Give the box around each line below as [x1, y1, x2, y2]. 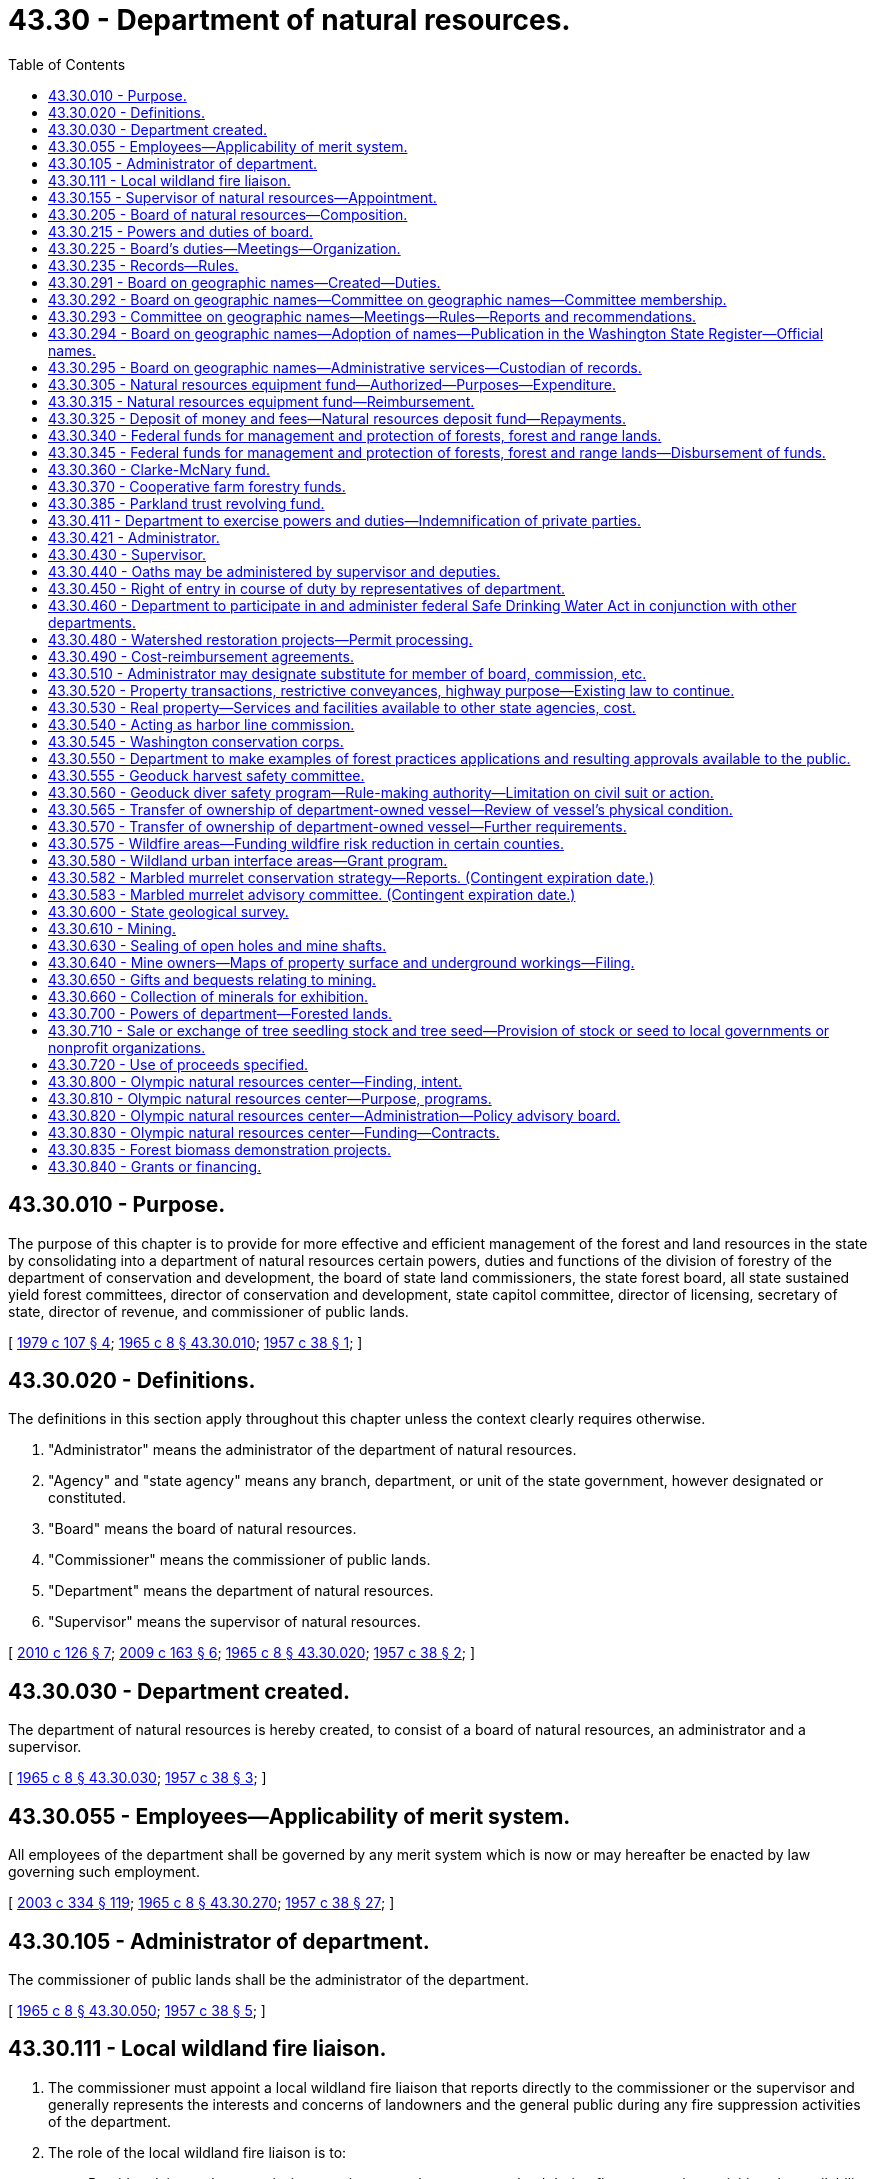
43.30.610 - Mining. [48, 919, 176, 937]
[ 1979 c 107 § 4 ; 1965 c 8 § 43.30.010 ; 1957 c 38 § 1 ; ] [8, 1333, 363, 1351]
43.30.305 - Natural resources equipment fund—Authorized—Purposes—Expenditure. [48, 375, 616, 393]
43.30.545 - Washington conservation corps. [48, 732, 344, 750]
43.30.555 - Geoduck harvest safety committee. [48, 766, 365, 784]
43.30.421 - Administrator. [48, 528, 220, 546]
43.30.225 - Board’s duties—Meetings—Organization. [48, 239, 401, 257]
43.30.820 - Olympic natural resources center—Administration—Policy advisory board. [48, 1106, 621, 1124]
